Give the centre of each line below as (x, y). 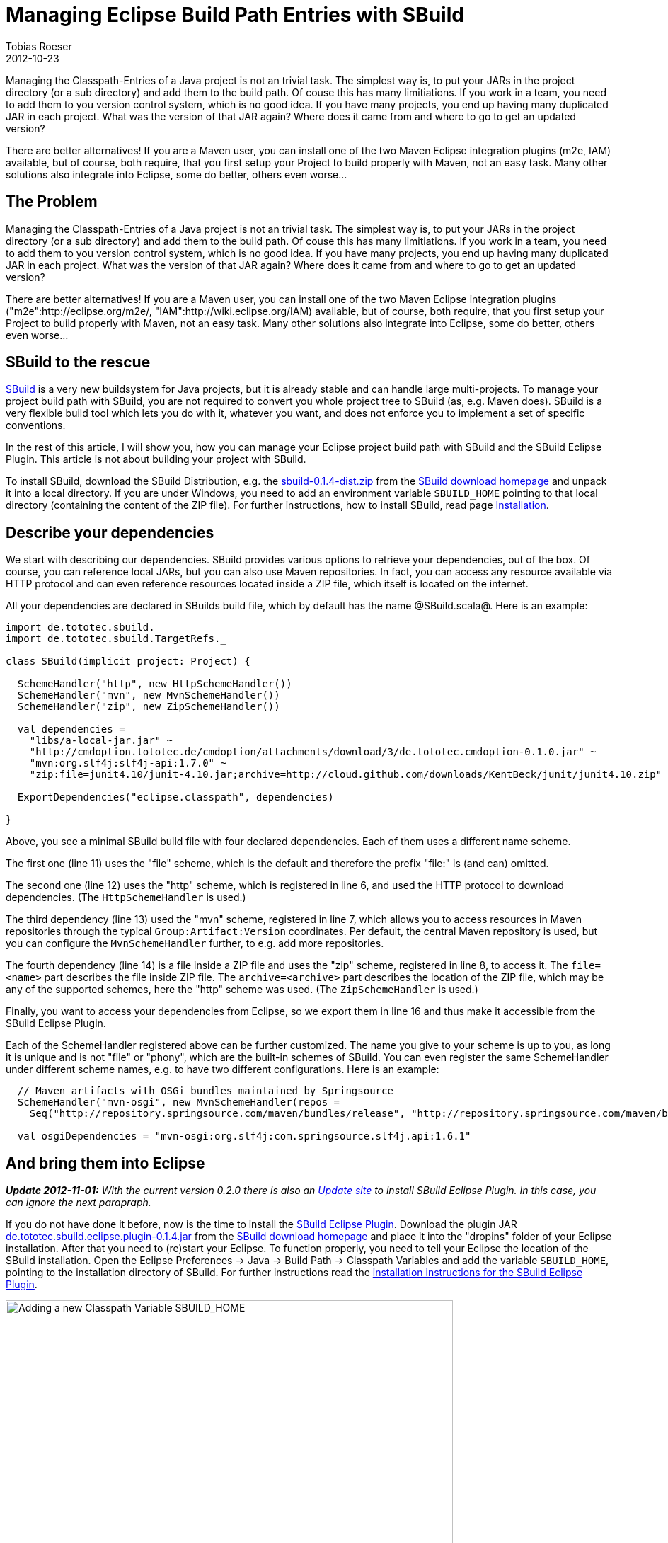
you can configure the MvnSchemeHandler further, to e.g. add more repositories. (195, 943)
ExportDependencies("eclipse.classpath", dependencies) (175, 797)
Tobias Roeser (39, 46)
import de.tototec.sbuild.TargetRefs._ (116, 639)
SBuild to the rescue (78, 362)
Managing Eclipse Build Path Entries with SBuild (235, 15)
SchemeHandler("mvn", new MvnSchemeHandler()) (149, 695)
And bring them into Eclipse (105, 1163)
